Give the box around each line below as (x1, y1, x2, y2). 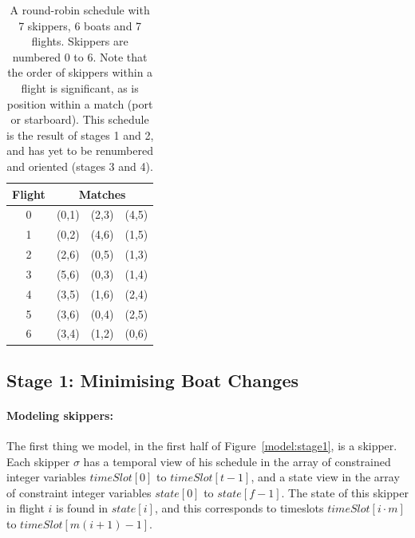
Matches (78, 185, 126, 202)
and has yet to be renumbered (6, 142, 153, 159)
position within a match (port (6, 95, 153, 112)
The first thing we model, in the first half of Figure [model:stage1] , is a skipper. (6, 437, 397, 454)
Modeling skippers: (6, 406, 113, 423)
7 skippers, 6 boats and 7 (18, 17, 142, 34)
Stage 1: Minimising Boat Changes (6, 367, 299, 392)
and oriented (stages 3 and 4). (6, 157, 153, 174)
